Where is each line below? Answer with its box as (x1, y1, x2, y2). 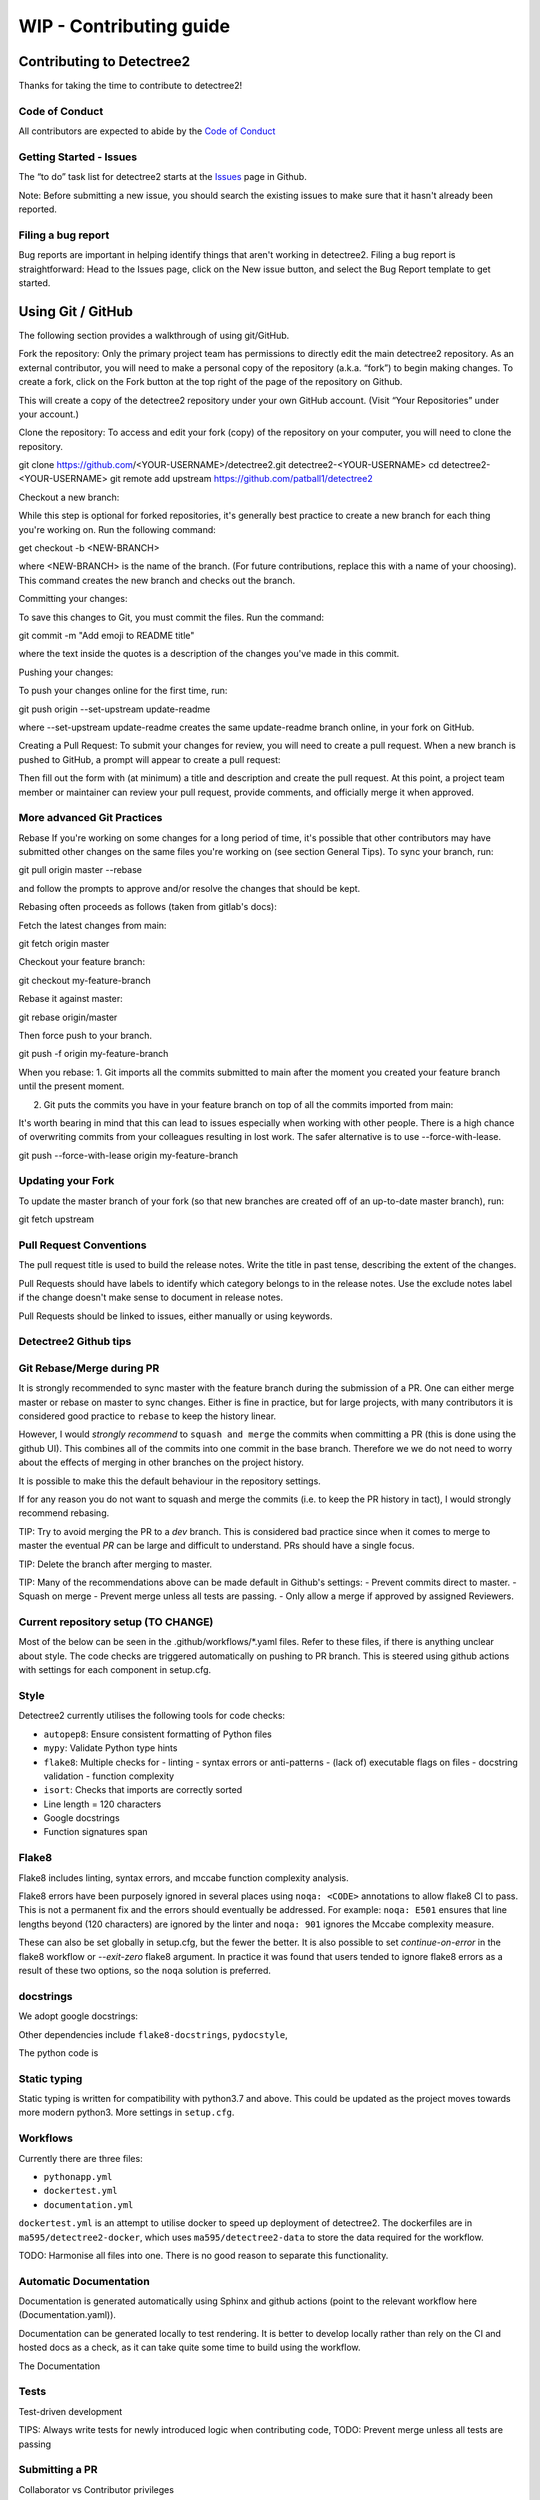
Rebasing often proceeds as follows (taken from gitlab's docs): (18, 901, 277, 913)
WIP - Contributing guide (18, 15, 230, 37)
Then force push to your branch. (18, 1029, 152, 1041)
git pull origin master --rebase (18, 864, 142, 876)
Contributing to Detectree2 (18, 53, 190, 70)
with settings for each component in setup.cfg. (18, 1664, 212, 1676)
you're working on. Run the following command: (18, 523, 217, 535)
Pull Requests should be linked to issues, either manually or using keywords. (18, 1310, 334, 1322)
